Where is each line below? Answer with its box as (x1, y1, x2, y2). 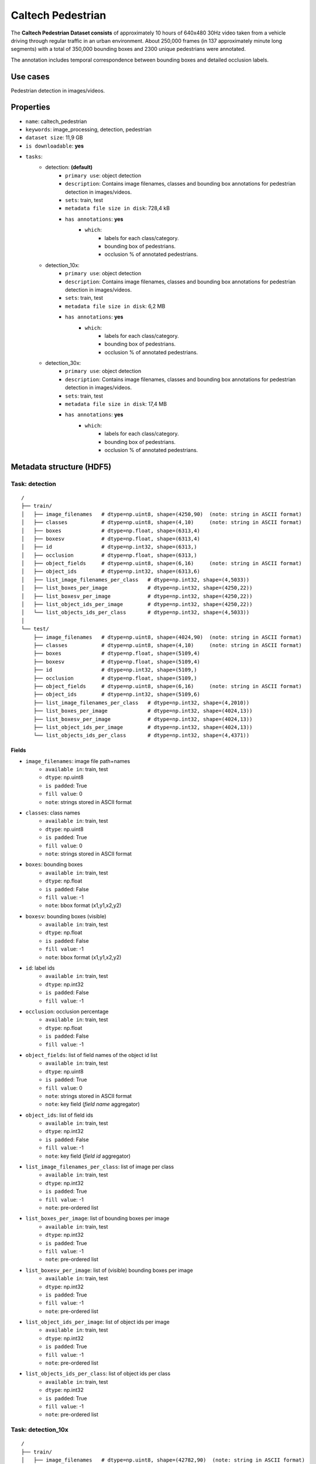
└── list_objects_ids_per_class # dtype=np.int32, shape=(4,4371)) (33, 732, 250, 739)
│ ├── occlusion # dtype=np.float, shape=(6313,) (21, 552, 197, 559)
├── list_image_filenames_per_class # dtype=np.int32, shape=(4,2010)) (33, 699, 250, 706)
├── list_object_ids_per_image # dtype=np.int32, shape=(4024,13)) (33, 724, 253, 730)
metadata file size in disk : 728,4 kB (65, 205, 170, 212)
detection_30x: (45, 360, 81, 367)
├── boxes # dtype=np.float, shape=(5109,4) (33, 650, 200, 657)
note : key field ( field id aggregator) (45, 1152, 131, 1159)
